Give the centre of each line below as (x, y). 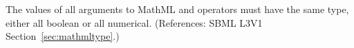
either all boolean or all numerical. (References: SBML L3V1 (134, 22)
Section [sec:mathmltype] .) (63, 36)
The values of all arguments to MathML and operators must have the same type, (177, 9)
